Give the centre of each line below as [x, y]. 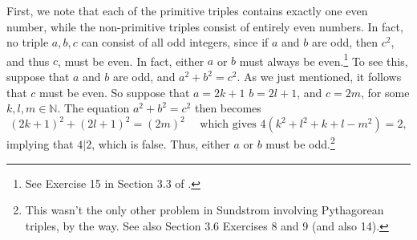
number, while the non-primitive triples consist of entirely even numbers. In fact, [205, 26]
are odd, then [345, 42]
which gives [228, 125]
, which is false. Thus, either [161, 143]
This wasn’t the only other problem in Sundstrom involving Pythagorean [204, 210]
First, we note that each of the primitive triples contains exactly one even [187, 10]
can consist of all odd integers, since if [175, 42]
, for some [385, 92]
